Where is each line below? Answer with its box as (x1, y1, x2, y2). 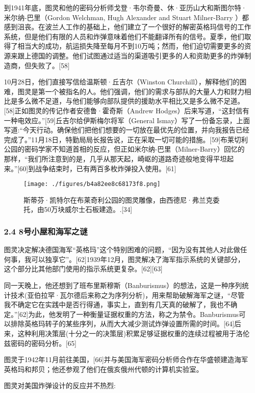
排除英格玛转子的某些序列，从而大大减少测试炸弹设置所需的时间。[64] (10, 318, 234, 329)
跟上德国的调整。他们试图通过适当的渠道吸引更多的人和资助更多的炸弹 (17, 50, 244, 60)
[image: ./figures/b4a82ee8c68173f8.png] (24, 181, 161, 188)
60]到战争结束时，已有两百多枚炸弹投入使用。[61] (19, 163, 177, 173)
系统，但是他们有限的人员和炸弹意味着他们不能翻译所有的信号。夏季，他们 (4, 31, 244, 41)
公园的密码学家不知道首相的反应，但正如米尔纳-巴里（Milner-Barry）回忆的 (4, 144, 245, 154)
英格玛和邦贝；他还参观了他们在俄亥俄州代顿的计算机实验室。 (4, 364, 203, 374)
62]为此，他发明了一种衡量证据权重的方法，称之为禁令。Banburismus (19, 309, 239, 319)
